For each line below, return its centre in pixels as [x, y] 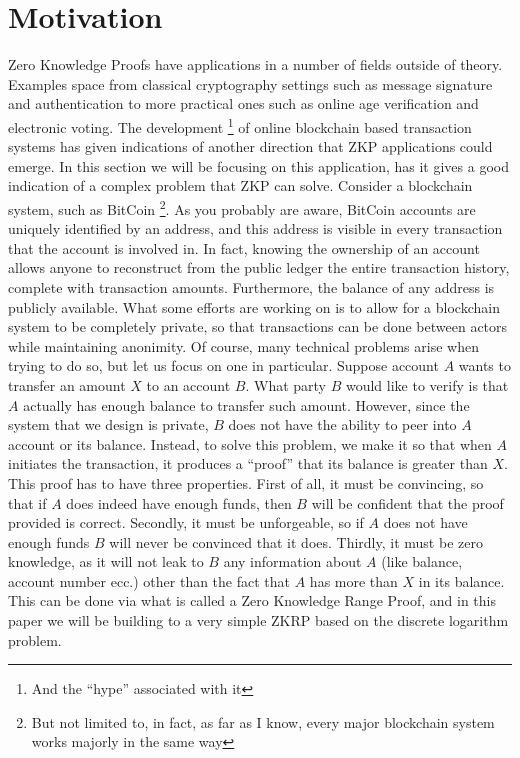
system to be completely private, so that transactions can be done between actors [258, 326]
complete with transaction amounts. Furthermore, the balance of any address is [251, 286]
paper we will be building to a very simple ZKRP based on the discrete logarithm [258, 620]
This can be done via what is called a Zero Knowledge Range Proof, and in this [252, 600]
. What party [286, 384]
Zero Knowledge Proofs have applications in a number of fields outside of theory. [255, 64]
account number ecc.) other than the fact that [149, 580]
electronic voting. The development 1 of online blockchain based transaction [240, 125]
